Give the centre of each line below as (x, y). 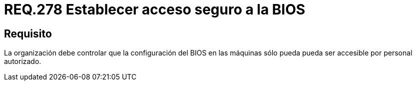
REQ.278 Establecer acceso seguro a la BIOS (155, 9)
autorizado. (23, 61)
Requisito (28, 33)
